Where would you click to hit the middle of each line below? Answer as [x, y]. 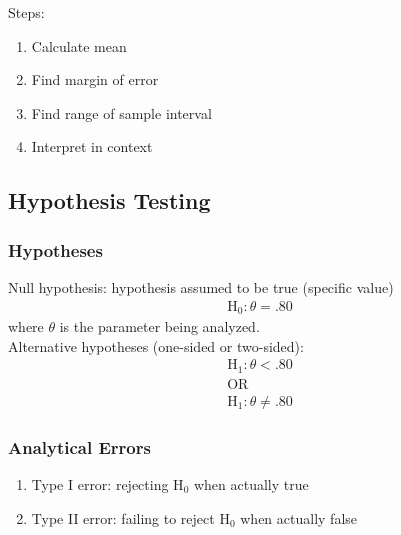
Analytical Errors [79, 446]
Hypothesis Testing [109, 200]
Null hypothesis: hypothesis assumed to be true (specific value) [201, 286]
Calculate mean [79, 45]
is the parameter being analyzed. [159, 326]
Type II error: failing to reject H [130, 517]
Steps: [26, 12]
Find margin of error [95, 79]
